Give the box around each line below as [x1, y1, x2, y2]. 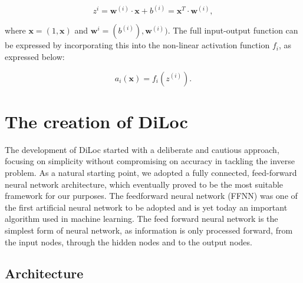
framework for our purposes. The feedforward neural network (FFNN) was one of [5, 189, 298, 202]
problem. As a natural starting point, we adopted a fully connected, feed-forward [5, 166, 297, 178]
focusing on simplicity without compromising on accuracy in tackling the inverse [5, 155, 295, 167]
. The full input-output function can [167, 24, 298, 36]
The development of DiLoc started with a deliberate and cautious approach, [5, 143, 279, 155]
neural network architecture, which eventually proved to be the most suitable [5, 178, 284, 190]
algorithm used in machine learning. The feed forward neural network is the [5, 212, 278, 225]
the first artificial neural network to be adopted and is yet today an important [5, 201, 288, 213]
